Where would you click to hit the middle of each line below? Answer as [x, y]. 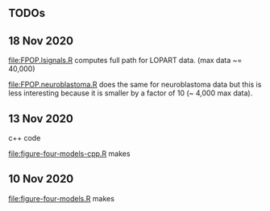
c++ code [25, 138]
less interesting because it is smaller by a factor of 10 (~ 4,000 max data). [131, 93]
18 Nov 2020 [41, 41]
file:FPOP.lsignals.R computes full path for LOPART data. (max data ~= [125, 61]
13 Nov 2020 [41, 118]
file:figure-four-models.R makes [62, 198]
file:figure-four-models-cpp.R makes [69, 154]
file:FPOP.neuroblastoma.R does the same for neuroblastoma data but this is [135, 85]
